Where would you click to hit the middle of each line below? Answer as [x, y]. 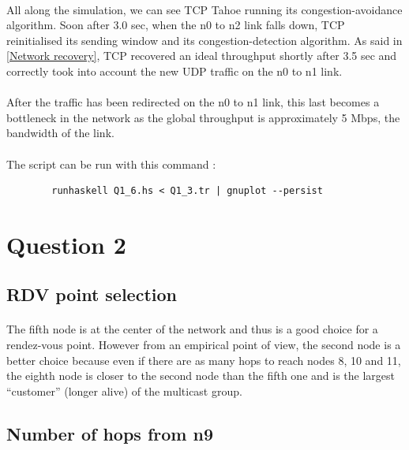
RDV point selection [92, 294]
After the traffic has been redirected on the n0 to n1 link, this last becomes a [193, 102]
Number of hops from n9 [110, 433]
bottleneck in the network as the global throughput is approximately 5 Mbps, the [203, 117]
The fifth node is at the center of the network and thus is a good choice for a [192, 329]
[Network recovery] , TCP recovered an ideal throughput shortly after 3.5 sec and [202, 56]
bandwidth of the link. [60, 133]
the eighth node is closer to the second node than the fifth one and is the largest [201, 376]
